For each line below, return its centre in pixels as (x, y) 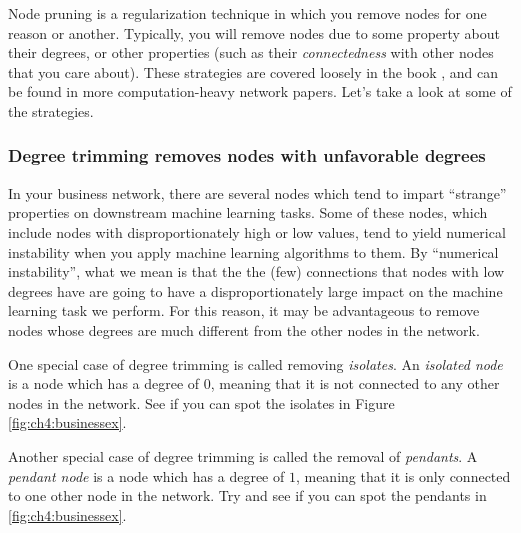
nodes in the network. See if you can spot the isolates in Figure (201, 402)
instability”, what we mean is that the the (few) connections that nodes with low (256, 271)
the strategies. (51, 110)
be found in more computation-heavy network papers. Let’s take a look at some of (260, 91)
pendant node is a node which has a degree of (146, 475)
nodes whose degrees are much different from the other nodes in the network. (244, 329)
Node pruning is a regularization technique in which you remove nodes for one (247, 13)
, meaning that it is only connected (403, 475)
